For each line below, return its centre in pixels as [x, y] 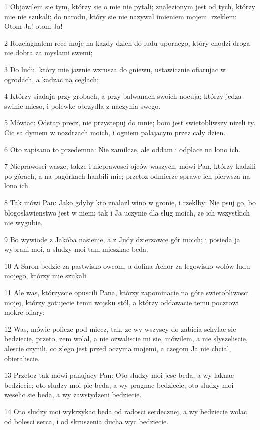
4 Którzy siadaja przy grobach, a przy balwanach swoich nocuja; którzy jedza [123, 96]
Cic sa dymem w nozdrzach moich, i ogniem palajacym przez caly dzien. [115, 132]
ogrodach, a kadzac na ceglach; [52, 79]
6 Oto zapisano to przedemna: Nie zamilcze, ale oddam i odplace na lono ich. [122, 149]
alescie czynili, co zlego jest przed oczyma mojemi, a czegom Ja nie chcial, [118, 349]
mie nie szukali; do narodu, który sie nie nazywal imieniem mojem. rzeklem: [120, 16]
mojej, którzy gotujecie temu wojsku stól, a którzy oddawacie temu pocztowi [122, 302]
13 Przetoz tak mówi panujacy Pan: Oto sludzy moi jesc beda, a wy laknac [119, 375]
